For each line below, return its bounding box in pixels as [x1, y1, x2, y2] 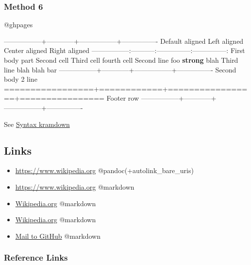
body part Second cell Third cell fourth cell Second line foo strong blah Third [4, 55, 238, 65]
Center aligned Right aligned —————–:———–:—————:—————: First [4, 45, 245, 55]
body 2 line [4, 74, 37, 84]
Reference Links [4, 251, 68, 264]
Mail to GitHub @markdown [15, 230, 100, 241]
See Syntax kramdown [4, 119, 70, 129]
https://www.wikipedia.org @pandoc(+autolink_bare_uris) [15, 165, 194, 176]
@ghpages [4, 19, 33, 30]
